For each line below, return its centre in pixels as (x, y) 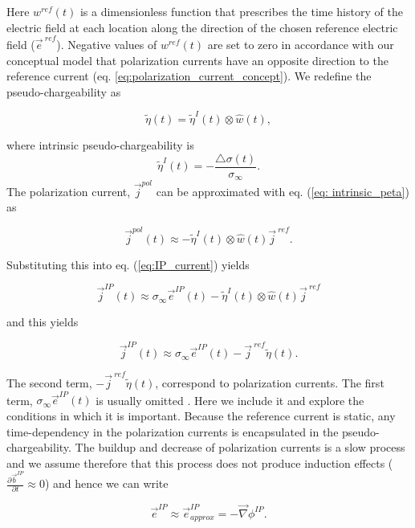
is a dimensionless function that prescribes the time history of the (241, 11)
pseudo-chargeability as (64, 91)
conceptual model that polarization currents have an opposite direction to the (197, 60)
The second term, (49, 383)
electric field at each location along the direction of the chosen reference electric (202, 27)
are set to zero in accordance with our (301, 44)
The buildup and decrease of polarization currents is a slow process (240, 447)
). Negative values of (107, 44)
